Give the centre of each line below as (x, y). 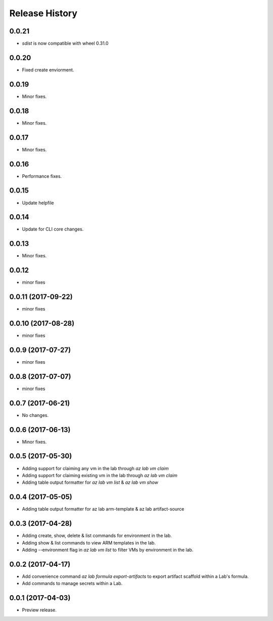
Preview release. (39, 610)
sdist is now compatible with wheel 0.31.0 (65, 44)
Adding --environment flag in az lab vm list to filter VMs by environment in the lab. (108, 550)
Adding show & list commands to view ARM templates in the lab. (89, 542)
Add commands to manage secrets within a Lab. (72, 584)
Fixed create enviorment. (48, 70)
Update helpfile (38, 203)
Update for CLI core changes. (53, 229)
